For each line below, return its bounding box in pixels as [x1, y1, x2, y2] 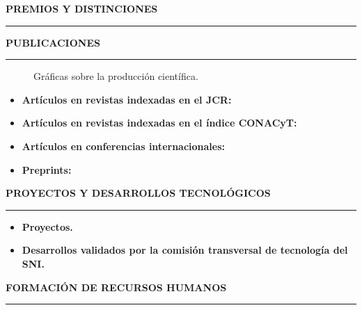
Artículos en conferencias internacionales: [22, 138, 226, 153]
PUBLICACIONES [6, 35, 100, 49]
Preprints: [22, 162, 72, 177]
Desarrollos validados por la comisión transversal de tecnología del [22, 243, 348, 257]
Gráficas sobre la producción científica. [33, 69, 198, 83]
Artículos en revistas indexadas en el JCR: [22, 92, 232, 106]
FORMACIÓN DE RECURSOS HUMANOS [6, 279, 227, 294]
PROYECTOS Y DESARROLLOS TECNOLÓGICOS [6, 186, 271, 200]
